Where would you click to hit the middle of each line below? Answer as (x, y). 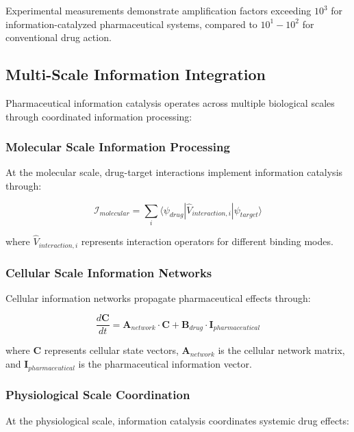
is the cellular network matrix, (281, 350)
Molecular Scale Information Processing (118, 147)
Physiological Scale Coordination (98, 395)
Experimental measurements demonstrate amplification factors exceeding (159, 10)
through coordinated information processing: (99, 116)
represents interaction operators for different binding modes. (207, 241)
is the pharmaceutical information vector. (165, 364)
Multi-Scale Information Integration (136, 74)
